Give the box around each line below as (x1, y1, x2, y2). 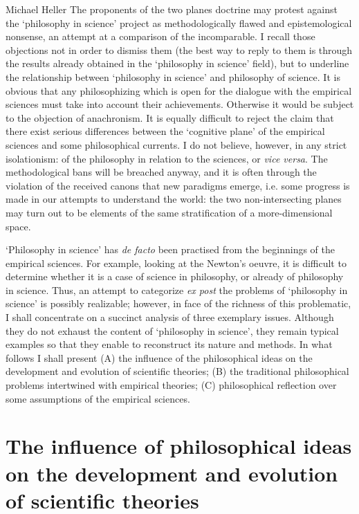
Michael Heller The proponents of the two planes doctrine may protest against (6, 2, 338, 16)
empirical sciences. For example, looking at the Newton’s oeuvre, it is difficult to (6, 255, 347, 270)
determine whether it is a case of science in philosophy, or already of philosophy (6, 269, 344, 284)
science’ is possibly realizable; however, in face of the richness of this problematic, (6, 296, 351, 311)
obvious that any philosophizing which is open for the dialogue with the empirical (6, 83, 352, 98)
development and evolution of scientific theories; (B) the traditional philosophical (6, 364, 349, 378)
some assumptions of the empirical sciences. (6, 391, 190, 405)
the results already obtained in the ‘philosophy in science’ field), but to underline (6, 56, 349, 71)
